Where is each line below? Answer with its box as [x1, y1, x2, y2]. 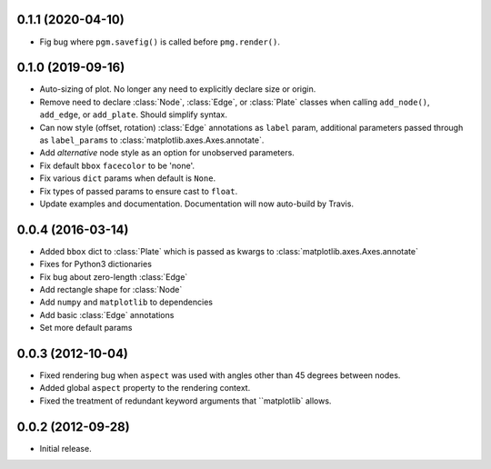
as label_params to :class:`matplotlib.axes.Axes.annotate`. [39, 135, 265, 145]
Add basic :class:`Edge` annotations [39, 309, 175, 320]
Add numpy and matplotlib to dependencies [39, 296, 214, 308]
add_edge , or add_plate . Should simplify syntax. [39, 109, 227, 120]
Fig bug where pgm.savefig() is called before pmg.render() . [39, 36, 281, 47]
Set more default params [39, 323, 133, 334]
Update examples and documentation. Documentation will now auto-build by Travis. [39, 198, 355, 209]
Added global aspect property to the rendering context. [39, 383, 251, 394]
